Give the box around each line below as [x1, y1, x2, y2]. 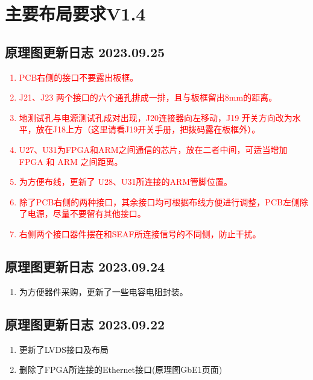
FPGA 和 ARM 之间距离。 [19, 155, 123, 167]
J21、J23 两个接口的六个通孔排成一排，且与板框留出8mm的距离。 [19, 91, 277, 104]
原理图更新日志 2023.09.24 [5, 257, 165, 275]
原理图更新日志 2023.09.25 [5, 42, 165, 61]
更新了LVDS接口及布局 [19, 343, 109, 355]
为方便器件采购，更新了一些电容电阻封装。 [19, 285, 188, 297]
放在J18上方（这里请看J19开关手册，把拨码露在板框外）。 [36, 123, 261, 135]
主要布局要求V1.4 [5, 1, 146, 26]
